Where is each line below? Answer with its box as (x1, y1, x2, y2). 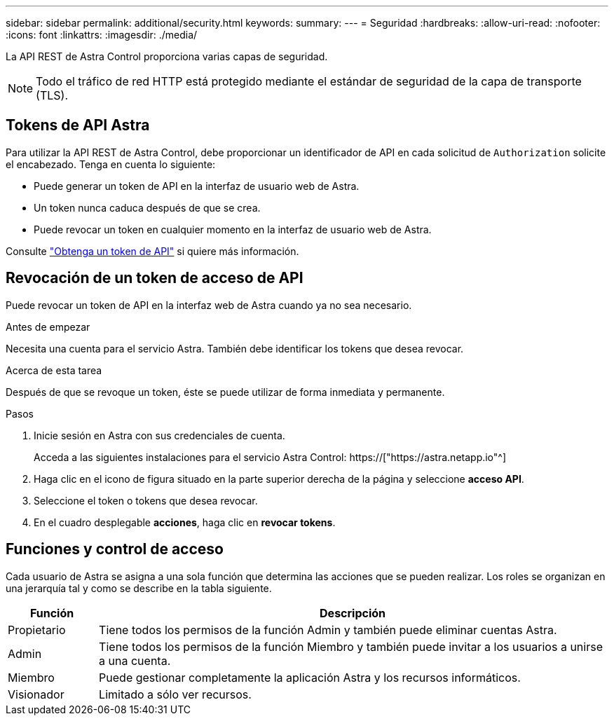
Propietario (8, 622, 66, 637)
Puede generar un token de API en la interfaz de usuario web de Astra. (34, 179, 360, 192)
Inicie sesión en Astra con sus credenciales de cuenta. (34, 429, 285, 441)
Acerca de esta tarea (6, 364, 102, 376)
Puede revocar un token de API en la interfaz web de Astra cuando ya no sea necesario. (6, 298, 412, 311)
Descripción (320, 605, 386, 620)
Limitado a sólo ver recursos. (99, 687, 252, 701)
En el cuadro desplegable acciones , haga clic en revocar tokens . (34, 516, 336, 528)
